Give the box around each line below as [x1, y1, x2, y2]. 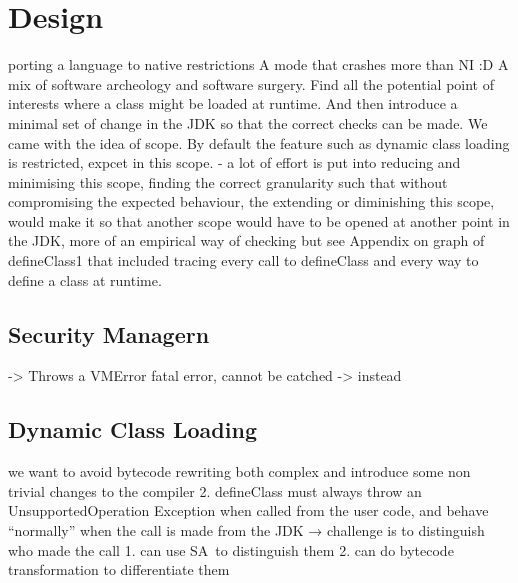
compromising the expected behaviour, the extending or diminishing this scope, [8, 191, 495, 212]
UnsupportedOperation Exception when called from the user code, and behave [8, 500, 489, 521]
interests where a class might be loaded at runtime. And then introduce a [8, 93, 458, 114]
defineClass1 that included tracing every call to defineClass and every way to [8, 250, 479, 271]
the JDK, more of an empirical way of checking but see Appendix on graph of [8, 230, 485, 251]
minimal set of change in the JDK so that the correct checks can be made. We [8, 112, 488, 133]
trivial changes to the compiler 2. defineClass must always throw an [8, 480, 422, 501]
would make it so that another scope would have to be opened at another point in [8, 210, 510, 231]
